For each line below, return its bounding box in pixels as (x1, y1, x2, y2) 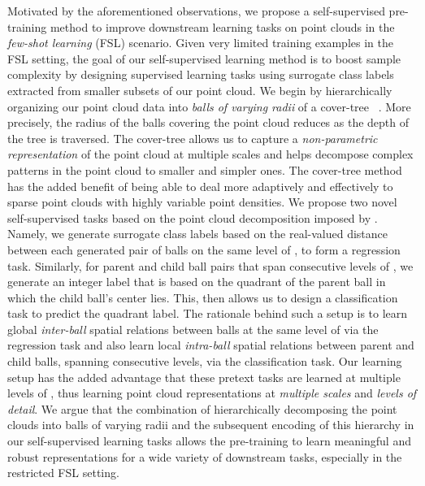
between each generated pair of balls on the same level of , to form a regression (7, 241, 401, 258)
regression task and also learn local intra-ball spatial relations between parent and (7, 336, 414, 354)
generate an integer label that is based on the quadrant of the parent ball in (7, 273, 386, 290)
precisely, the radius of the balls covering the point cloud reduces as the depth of (7, 114, 410, 131)
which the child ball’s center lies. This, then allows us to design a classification (7, 289, 398, 306)
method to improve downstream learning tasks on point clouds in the (50, 18, 395, 35)
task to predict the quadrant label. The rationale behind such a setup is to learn (7, 305, 408, 322)
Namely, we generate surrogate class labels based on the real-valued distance (7, 225, 388, 242)
